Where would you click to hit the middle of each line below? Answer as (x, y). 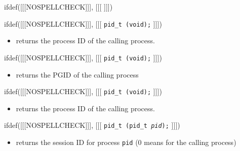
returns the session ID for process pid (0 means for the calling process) (126, 142)
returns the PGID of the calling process (77, 74)
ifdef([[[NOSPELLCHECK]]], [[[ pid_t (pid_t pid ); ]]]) (92, 125)
